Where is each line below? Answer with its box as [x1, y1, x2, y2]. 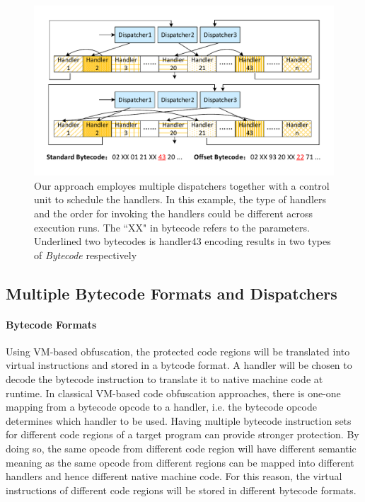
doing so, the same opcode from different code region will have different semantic [6, 441, 357, 456]
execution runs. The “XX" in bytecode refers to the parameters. [34, 219, 310, 234]
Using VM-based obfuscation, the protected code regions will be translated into [6, 343, 350, 358]
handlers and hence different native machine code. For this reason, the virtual [6, 469, 342, 484]
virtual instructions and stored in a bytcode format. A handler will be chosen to [6, 358, 352, 372]
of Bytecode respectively [34, 247, 137, 262]
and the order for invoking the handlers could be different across [34, 205, 313, 220]
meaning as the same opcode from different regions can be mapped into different [6, 455, 354, 469]
